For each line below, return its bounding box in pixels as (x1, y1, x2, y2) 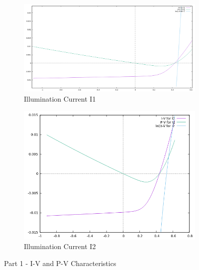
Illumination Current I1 (24, 93, 96, 104)
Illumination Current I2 (24, 241, 96, 252)
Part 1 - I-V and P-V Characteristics (4, 258, 116, 268)
